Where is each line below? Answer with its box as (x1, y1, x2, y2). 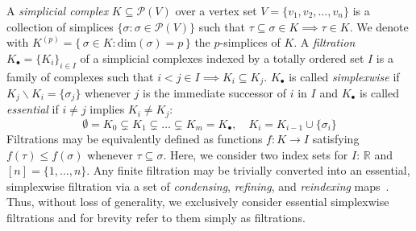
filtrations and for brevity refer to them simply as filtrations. (6, 208, 306, 225)
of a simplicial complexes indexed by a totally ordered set (80, 49, 364, 66)
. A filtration (293, 34, 356, 51)
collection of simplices (6, 18, 114, 35)
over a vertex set (175, 2, 257, 19)
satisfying (312, 130, 360, 146)
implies (89, 101, 125, 118)
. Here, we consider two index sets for (163, 146, 348, 163)
